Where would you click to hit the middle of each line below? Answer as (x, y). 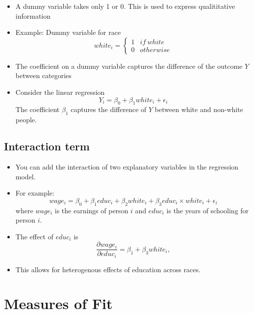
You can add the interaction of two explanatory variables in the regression (127, 166)
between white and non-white (199, 109)
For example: (35, 193)
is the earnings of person (91, 210)
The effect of (34, 236)
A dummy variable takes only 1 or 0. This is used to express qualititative (125, 6)
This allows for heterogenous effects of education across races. (108, 269)
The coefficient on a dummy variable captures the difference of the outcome (129, 66)
